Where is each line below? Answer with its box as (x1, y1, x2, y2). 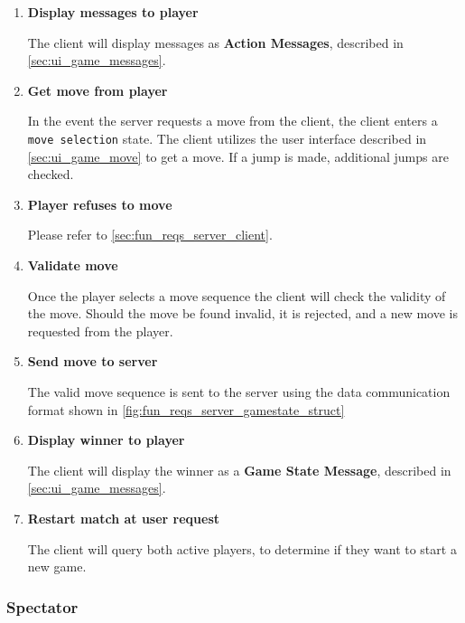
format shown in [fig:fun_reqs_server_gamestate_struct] (27, 400, 345, 419)
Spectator (6, 595, 79, 618)
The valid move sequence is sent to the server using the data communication (27, 382, 451, 401)
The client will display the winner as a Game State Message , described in (27, 460, 451, 479)
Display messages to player (27, 3, 199, 21)
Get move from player (27, 80, 168, 99)
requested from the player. (27, 321, 173, 340)
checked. (27, 165, 74, 184)
